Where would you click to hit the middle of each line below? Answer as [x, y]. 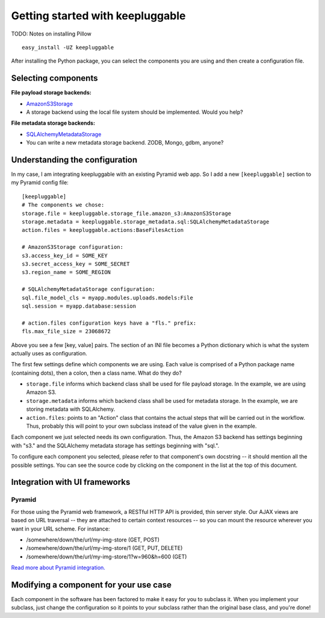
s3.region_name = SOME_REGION [67, 272]
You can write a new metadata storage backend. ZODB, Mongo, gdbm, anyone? [125, 143]
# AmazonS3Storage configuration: [73, 247]
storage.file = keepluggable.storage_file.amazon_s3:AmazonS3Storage [127, 213]
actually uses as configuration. [49, 353]
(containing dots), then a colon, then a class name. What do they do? [96, 373]
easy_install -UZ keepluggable [68, 47]
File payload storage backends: [51, 93]
